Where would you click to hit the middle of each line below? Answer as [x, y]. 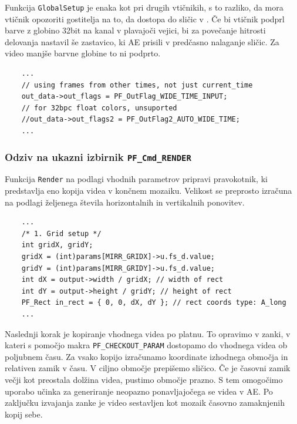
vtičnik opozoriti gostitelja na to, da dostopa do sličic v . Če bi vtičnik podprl [145, 18]
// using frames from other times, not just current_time [137, 85]
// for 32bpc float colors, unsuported [99, 108]
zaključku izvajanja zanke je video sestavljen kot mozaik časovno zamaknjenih [145, 403]
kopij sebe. [24, 414]
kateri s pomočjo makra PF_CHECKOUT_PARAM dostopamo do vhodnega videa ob [146, 345]
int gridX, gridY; [57, 245]
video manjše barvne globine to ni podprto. [83, 53]
